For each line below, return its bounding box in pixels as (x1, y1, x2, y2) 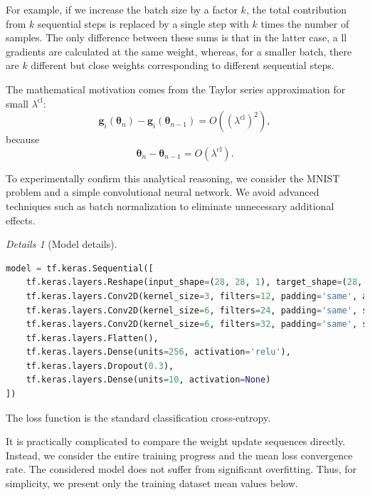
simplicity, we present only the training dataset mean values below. (6, 476, 298, 491)
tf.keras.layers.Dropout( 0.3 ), (26, 360, 174, 371)
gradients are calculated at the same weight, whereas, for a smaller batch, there (6, 43, 352, 58)
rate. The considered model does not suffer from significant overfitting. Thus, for (6, 462, 356, 476)
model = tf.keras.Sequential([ (6, 263, 154, 273)
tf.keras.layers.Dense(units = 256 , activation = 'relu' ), (26, 347, 291, 358)
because (6, 132, 40, 147)
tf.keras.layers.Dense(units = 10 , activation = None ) (26, 375, 271, 385)
